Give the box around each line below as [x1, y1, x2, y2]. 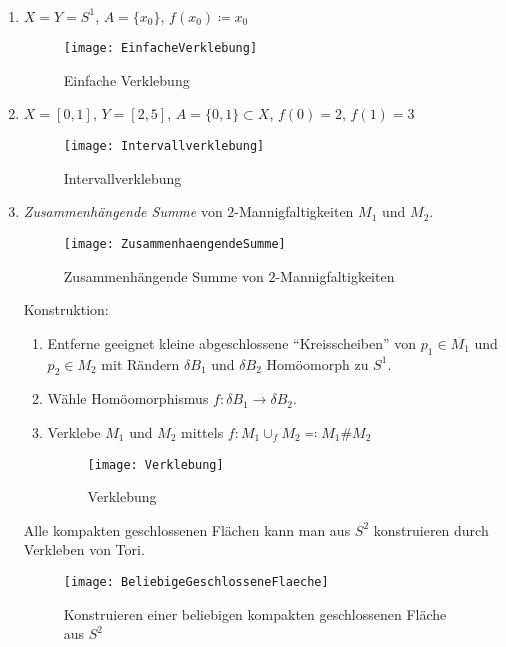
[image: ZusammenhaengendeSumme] [63, 236, 286, 251]
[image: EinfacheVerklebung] [63, 41, 258, 56]
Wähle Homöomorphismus [47, 388, 209, 409]
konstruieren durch [373, 519, 489, 540]
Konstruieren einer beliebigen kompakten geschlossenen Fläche [63, 603, 447, 624]
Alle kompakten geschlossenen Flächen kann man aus [23, 519, 351, 540]
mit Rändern [101, 353, 180, 374]
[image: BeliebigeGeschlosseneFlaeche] [63, 574, 329, 589]
